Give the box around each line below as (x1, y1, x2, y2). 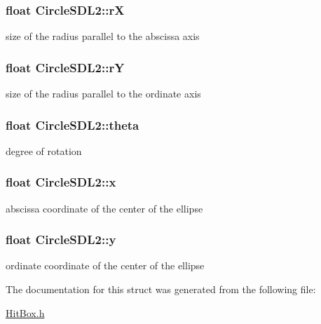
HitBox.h (6, 305, 45, 320)
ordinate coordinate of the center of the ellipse (6, 258, 205, 273)
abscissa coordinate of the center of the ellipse (6, 201, 203, 215)
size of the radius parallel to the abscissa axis (6, 29, 200, 43)
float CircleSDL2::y (6, 231, 116, 248)
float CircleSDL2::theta (6, 116, 139, 133)
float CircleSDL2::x (6, 173, 116, 191)
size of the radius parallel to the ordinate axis (6, 86, 201, 101)
